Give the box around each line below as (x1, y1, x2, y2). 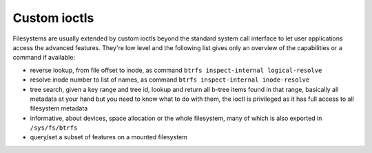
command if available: (12, 54, 76, 62)
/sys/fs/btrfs (30, 124, 78, 132)
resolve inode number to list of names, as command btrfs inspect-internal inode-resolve (30, 75, 310, 84)
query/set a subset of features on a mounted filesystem (30, 133, 187, 141)
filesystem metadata (30, 104, 88, 113)
